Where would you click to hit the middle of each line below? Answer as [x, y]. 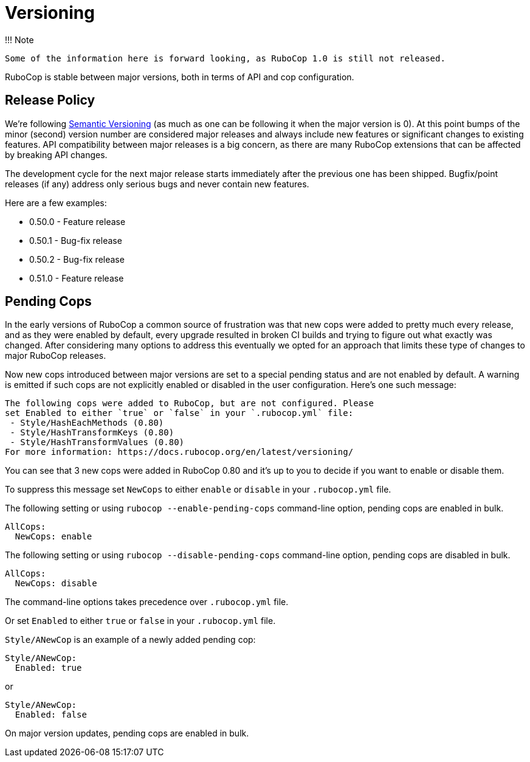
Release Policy [50, 100]
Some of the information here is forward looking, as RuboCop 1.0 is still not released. [225, 58]
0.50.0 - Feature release [77, 221]
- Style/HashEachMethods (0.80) [87, 423]
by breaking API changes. [56, 154]
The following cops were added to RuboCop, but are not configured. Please [189, 404]
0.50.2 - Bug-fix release [77, 259]
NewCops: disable [56, 584]
